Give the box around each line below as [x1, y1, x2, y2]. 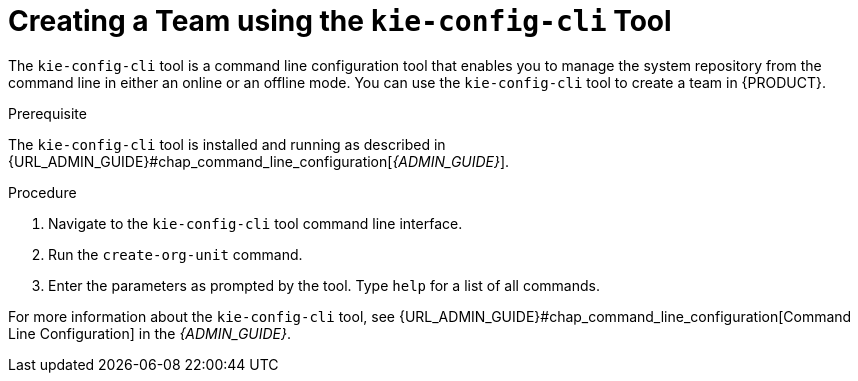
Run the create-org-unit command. [48, 245, 303, 263]
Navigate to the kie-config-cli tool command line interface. [48, 214, 463, 232]
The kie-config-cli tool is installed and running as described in [8, 135, 446, 153]
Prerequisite [8, 104, 87, 122]
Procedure [8, 183, 77, 201]
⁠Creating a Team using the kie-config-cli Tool [8, 4, 672, 38]
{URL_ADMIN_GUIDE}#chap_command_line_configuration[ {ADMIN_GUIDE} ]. [8, 152, 510, 170]
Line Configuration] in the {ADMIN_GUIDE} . [8, 324, 292, 342]
